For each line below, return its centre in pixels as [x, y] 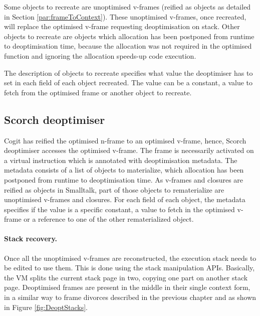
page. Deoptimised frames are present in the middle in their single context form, [127, 287]
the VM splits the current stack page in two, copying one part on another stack [126, 277]
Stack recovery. [31, 239]
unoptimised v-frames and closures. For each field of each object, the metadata [125, 199]
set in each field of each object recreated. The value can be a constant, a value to [128, 83]
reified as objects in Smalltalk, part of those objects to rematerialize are [114, 189]
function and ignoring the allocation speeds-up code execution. [100, 55]
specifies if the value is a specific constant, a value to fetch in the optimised [119, 209]
